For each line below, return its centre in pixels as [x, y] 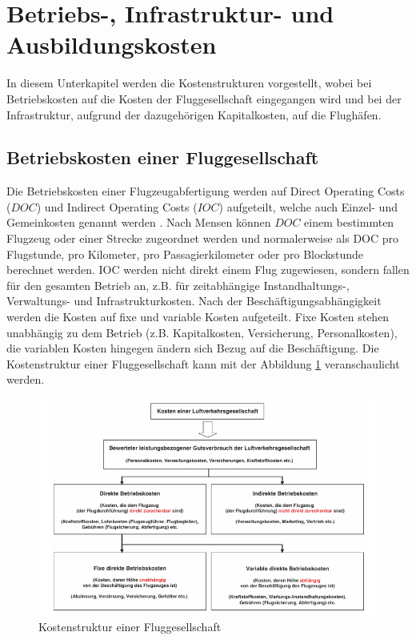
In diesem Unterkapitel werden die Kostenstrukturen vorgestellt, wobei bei [189, 83]
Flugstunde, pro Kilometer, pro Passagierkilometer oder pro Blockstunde [185, 254]
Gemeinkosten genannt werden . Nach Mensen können [139, 222]
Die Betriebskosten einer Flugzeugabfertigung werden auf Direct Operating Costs [206, 191]
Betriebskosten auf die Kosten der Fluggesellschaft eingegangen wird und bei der [204, 98]
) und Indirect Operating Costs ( [117, 206]
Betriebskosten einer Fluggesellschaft [163, 157]
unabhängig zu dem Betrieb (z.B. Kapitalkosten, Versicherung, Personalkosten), [202, 332]
